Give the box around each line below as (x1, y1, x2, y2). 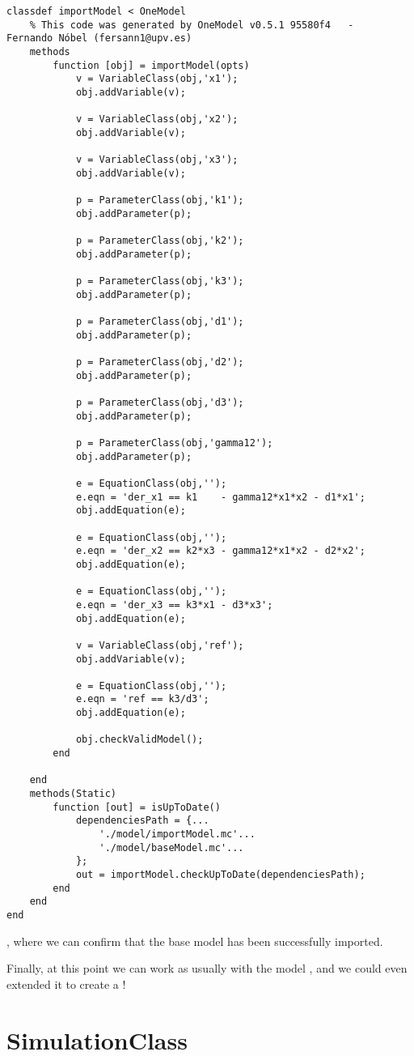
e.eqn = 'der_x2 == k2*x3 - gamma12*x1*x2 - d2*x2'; (75, 545, 365, 557)
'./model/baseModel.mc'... (99, 841, 244, 854)
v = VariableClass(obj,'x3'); (75, 154, 239, 166)
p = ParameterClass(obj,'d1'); (75, 316, 244, 328)
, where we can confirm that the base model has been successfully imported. (6, 932, 383, 949)
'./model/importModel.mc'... (99, 828, 256, 841)
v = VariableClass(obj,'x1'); (75, 73, 239, 85)
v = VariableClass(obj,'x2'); (75, 113, 239, 126)
